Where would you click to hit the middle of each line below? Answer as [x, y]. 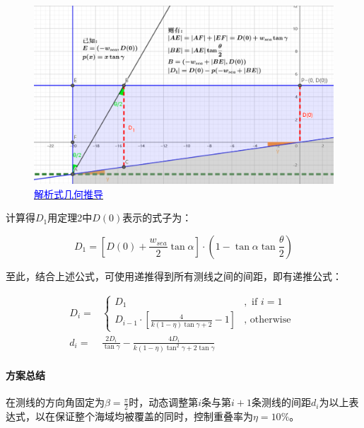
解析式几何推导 [69, 193]
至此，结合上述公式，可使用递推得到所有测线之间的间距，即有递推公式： [174, 276]
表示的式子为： [157, 218]
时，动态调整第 [164, 402]
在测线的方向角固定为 [55, 402]
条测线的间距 [281, 402]
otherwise [270, 320]
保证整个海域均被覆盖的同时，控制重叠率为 [154, 416]
